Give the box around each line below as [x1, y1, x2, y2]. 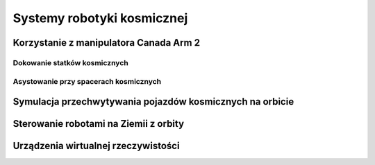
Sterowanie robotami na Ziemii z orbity [12, 118, 184, 130]
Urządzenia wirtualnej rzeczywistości [12, 140, 180, 152]
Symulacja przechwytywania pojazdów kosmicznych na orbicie [12, 96, 294, 107]
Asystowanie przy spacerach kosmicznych [12, 76, 162, 86]
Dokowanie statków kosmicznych [12, 58, 128, 67]
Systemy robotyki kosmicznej [12, 10, 188, 26]
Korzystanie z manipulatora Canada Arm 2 [12, 37, 201, 49]
